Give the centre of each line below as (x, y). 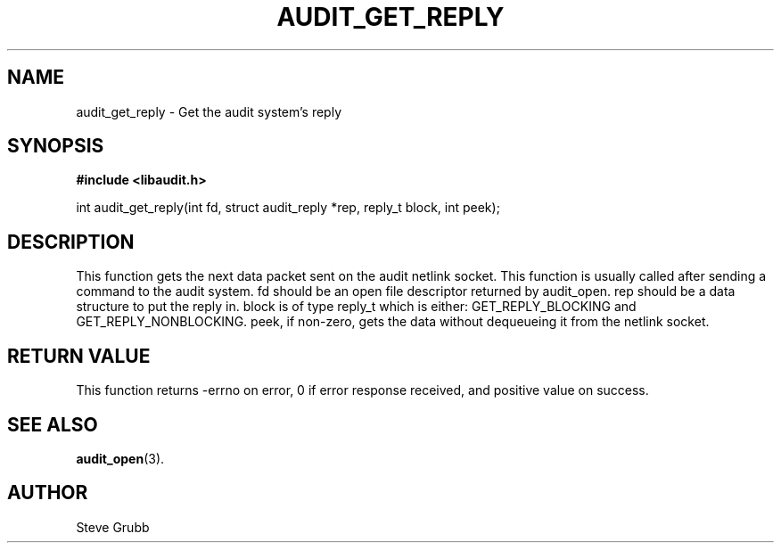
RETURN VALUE (79, 356)
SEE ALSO (53, 424)
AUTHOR (48, 493)
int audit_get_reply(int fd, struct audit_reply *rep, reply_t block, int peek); (288, 208)
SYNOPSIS (56, 146)
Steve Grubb (113, 527)
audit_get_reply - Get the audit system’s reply (209, 111)
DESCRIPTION (71, 242)
